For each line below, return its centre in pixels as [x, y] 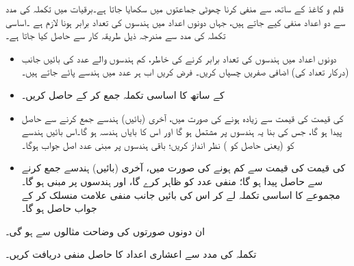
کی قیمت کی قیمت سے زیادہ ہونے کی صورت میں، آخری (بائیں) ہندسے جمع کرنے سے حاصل [182, 118]
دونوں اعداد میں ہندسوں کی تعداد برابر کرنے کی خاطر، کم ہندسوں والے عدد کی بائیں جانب [179, 58]
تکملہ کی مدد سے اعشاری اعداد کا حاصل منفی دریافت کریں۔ [131, 254]
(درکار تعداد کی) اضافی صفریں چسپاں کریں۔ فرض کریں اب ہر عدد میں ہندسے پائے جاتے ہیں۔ [185, 72]
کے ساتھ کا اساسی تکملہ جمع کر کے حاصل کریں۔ [123, 94]
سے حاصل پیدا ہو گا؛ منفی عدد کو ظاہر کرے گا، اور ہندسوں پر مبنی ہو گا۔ [172, 181]
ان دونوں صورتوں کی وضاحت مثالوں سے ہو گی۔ [105, 231]
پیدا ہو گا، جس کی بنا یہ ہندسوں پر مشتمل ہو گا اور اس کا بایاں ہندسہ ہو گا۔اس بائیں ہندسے [182, 131]
